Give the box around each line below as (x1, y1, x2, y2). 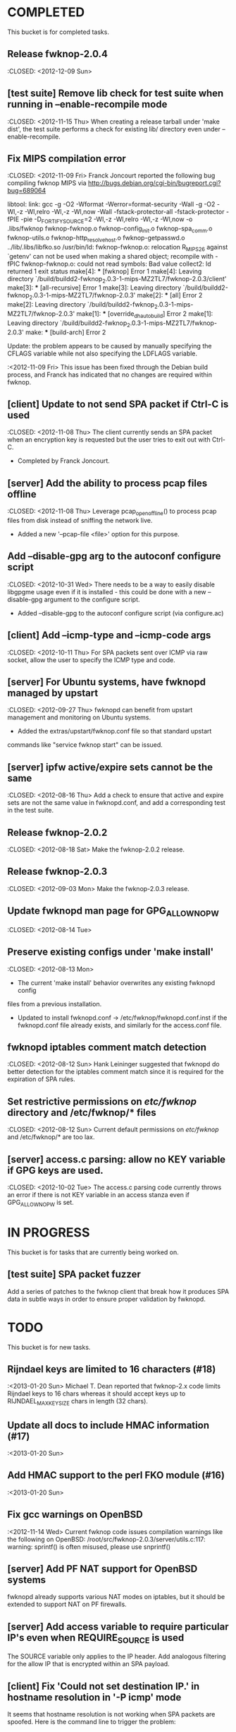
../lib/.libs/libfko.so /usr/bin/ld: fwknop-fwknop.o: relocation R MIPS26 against (7, 242, 228, 253)
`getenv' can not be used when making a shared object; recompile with (7, 252, 213, 260)
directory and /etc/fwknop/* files (7, 1107, 156, 1119)
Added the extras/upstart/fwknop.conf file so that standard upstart (17, 727, 212, 736)
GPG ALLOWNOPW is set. (7, 1198, 74, 1208)
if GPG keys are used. (7, 1164, 104, 1177)
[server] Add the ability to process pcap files (7, 477, 208, 489)
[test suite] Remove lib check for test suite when (7, 88, 224, 100)
